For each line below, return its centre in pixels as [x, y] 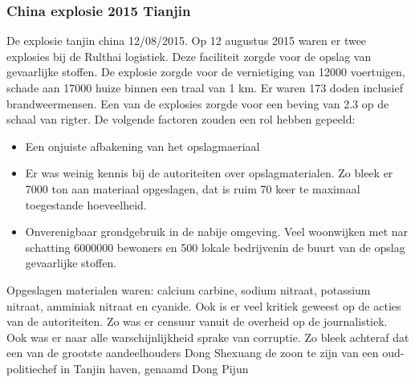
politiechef [32, 368]
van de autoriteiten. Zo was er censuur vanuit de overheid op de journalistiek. [197, 321]
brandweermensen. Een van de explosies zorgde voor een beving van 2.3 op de [198, 103]
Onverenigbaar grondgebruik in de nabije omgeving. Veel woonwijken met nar [217, 232]
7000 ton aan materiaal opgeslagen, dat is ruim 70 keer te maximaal [193, 188]
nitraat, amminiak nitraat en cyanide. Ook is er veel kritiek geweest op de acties [204, 305]
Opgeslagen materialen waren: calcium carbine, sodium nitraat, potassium [189, 289]
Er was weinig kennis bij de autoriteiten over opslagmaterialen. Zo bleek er [209, 173]
